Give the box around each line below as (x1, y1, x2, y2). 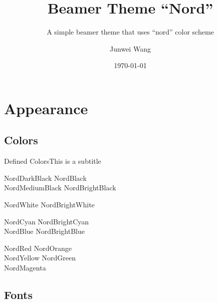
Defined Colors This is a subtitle (4, 156, 101, 166)
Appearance (4, 98, 88, 118)
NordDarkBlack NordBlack (4, 172, 87, 183)
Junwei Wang (110, 43, 151, 54)
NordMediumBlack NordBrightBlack (4, 182, 116, 193)
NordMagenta (4, 262, 46, 273)
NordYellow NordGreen (4, 252, 76, 263)
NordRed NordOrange (4, 242, 72, 253)
